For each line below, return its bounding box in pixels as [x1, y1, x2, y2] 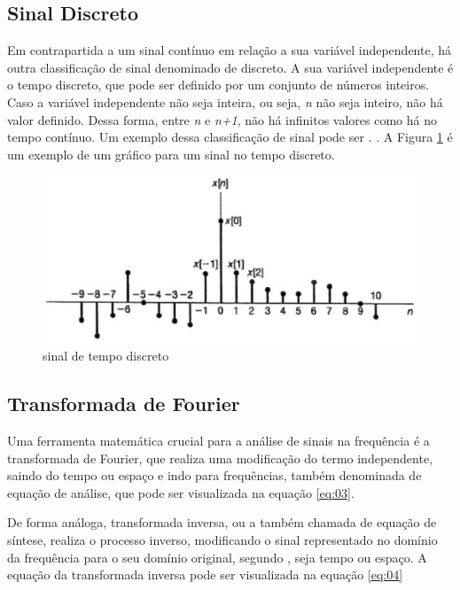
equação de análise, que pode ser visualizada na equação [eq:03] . [7, 483, 355, 501]
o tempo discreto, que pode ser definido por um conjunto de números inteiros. [7, 75, 430, 94]
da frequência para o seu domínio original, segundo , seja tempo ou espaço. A [7, 547, 427, 566]
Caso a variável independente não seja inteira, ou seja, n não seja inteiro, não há [7, 92, 443, 111]
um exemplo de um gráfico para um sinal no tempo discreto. [7, 144, 335, 163]
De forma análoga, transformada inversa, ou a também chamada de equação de [7, 513, 437, 532]
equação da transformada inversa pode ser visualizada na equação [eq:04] [7, 565, 403, 584]
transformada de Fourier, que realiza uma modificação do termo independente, [7, 448, 433, 467]
